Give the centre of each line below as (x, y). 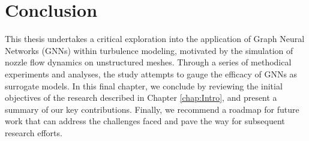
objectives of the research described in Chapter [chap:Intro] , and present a (141, 97)
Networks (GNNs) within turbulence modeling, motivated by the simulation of (149, 50)
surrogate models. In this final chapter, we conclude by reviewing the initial (144, 85)
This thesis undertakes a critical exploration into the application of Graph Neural (155, 39)
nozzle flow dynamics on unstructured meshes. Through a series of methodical (148, 62)
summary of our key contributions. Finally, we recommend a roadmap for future (152, 109)
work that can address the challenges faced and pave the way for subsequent (145, 121)
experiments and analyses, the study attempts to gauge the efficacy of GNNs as (151, 73)
